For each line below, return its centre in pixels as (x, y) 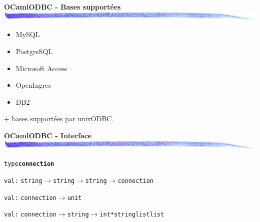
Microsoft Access (41, 68)
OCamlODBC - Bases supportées (62, 7)
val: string (23, 181)
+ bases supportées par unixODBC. (59, 119)
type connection (29, 164)
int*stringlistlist (132, 215)
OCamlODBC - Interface (48, 135)
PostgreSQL (34, 51)
